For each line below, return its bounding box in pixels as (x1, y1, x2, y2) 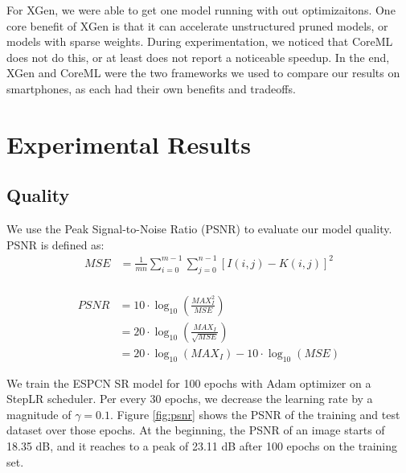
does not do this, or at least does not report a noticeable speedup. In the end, (6, 48, 390, 65)
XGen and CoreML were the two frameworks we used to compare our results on (6, 64, 400, 81)
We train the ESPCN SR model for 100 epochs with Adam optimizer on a (6, 374, 371, 391)
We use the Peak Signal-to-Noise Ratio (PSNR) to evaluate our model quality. (6, 220, 392, 237)
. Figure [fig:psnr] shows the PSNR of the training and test (110, 405, 400, 422)
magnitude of (6, 405, 72, 422)
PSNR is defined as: (6, 236, 105, 253)
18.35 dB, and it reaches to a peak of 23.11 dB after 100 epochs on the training (6, 437, 397, 454)
